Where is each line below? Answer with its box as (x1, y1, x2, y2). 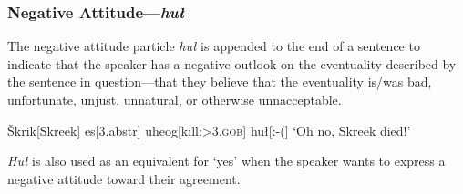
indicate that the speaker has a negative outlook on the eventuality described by (7, 54, 457, 73)
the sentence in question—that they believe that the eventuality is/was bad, (7, 72, 432, 91)
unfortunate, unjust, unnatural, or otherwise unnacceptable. (7, 90, 342, 108)
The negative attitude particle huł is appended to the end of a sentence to (7, 36, 420, 56)
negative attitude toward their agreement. (7, 168, 241, 188)
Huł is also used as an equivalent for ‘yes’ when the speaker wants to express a (7, 151, 446, 170)
